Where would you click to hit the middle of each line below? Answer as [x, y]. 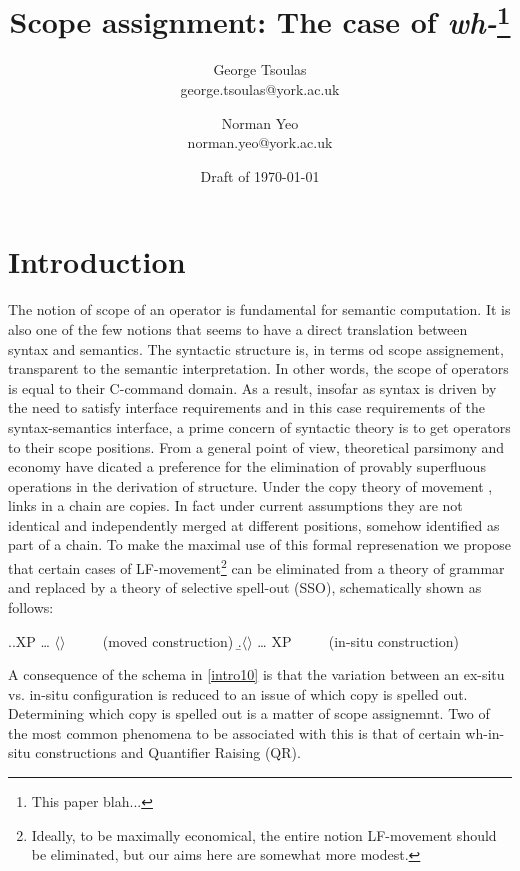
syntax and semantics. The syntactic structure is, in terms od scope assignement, [256, 348]
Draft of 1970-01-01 [260, 175]
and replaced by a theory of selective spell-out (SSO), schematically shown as [245, 587]
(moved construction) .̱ [172, 640]
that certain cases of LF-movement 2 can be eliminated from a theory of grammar [256, 566]
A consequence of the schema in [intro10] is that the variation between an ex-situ [256, 674]
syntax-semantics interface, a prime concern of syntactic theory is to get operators [259, 426]
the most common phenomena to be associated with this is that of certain [234, 732]
